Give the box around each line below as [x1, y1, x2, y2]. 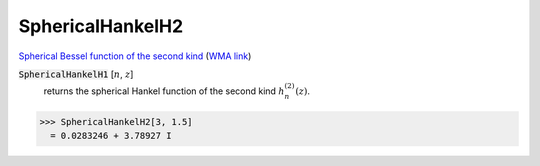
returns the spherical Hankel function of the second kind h [43, 85, 285, 97]
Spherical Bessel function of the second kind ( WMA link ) [18, 50, 252, 62]
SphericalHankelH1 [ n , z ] [18, 68, 134, 80]
